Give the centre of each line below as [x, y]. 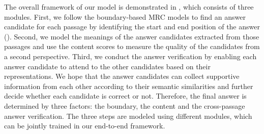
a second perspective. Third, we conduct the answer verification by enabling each [130, 56]
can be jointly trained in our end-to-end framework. [85, 126]
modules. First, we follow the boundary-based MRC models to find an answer [125, 16]
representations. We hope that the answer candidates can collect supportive [122, 76]
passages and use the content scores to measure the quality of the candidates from [132, 46]
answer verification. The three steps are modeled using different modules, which [128, 116]
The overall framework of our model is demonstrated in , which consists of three [129, 7]
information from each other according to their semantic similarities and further [129, 86]
